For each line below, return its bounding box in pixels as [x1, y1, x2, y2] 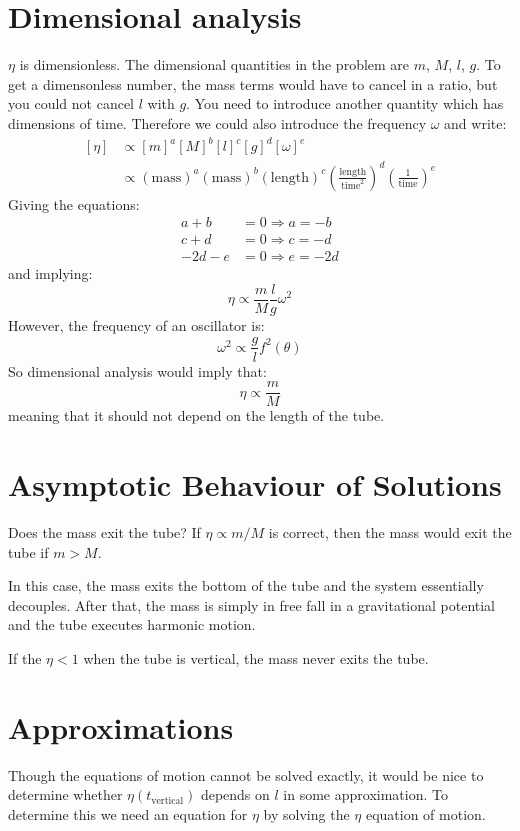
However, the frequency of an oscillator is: [8, 314, 265, 335]
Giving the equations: [8, 193, 140, 214]
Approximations [8, 706, 234, 747]
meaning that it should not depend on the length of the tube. [8, 405, 385, 426]
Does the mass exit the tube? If [8, 521, 201, 542]
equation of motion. [365, 803, 486, 824]
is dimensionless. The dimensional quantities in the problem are [19, 54, 410, 75]
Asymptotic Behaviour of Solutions [8, 464, 502, 504]
